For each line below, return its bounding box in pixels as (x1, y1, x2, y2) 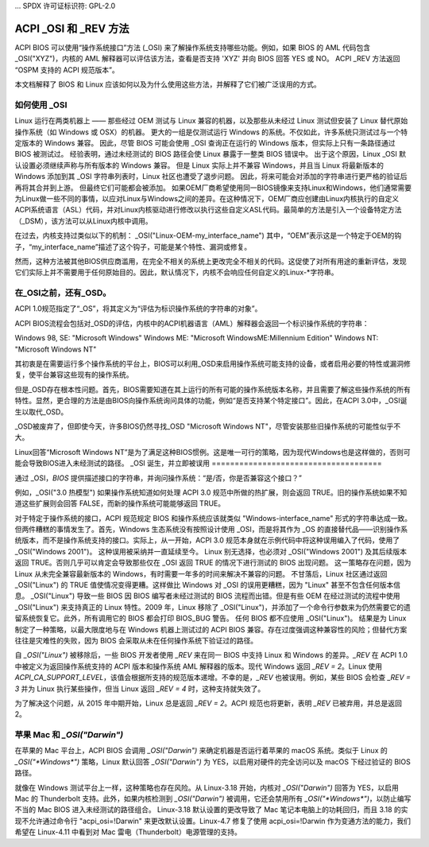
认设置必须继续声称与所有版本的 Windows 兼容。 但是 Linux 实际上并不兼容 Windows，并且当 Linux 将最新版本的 (14, 160, 385, 170)
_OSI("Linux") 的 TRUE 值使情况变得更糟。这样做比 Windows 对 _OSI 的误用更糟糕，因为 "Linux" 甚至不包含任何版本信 (14, 581, 401, 590)
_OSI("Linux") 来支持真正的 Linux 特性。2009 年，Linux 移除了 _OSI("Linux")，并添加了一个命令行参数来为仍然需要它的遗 (14, 602, 411, 612)
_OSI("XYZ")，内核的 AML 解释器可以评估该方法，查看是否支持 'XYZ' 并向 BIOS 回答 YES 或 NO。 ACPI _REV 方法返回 (14, 54, 400, 64)
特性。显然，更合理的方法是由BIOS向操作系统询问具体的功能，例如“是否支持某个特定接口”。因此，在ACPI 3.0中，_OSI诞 (14, 396, 408, 406)
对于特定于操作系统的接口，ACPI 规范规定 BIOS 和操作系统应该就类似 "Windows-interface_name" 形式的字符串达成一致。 (14, 513, 412, 523)
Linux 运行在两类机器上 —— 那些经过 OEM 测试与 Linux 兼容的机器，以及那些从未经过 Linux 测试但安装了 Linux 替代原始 (14, 116, 408, 126)
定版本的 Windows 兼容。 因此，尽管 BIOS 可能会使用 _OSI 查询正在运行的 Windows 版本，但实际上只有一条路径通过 (14, 138, 396, 147)
